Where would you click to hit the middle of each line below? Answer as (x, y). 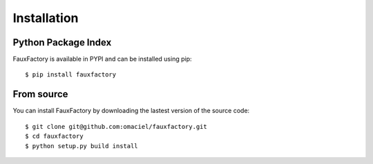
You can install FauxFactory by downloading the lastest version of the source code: (131, 111)
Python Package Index (62, 42)
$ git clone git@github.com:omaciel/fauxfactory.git (116, 126)
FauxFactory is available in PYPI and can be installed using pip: (102, 59)
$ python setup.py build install (82, 146)
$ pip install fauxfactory (71, 75)
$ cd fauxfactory (54, 136)
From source (40, 94)
